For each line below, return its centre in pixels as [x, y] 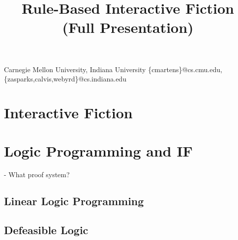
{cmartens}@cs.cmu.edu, [185, 69]
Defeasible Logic [46, 230]
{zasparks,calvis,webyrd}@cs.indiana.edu [65, 79]
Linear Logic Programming [74, 201]
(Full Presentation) [128, 27]
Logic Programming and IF [98, 151]
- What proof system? [37, 174]
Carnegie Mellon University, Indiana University [75, 69]
